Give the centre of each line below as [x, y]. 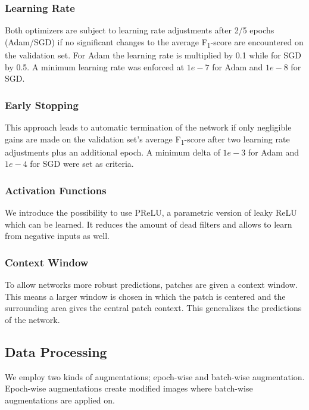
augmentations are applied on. [60, 400]
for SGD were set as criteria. [82, 164]
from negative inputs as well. [57, 236]
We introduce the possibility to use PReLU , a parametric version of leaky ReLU [151, 212]
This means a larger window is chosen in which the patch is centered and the [145, 296]
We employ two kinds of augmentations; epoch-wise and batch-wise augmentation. [155, 376]
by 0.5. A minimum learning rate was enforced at [95, 66]
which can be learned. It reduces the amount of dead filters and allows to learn [149, 224]
